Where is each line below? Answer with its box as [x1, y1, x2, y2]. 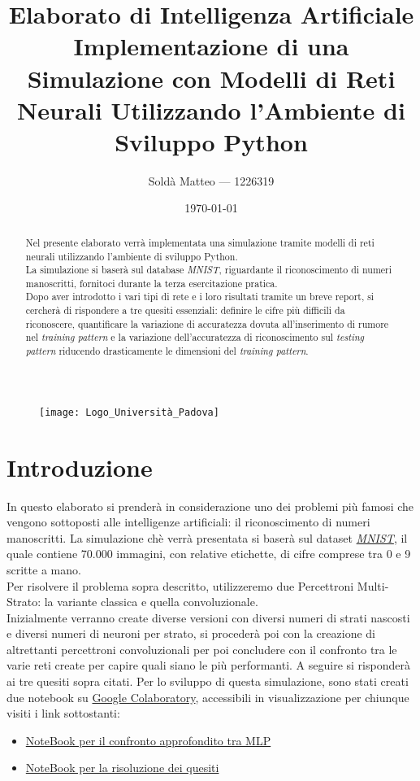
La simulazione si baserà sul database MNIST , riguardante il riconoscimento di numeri [25, 263, 392, 277]
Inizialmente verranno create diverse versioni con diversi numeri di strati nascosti [6, 609, 410, 626]
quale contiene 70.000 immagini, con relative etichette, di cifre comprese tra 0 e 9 [6, 545, 411, 562]
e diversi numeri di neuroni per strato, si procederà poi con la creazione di [6, 625, 375, 642]
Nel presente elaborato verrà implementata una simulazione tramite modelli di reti [25, 235, 375, 249]
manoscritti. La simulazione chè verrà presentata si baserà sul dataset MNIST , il [6, 529, 408, 546]
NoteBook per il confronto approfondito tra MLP [25, 731, 271, 748]
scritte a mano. [6, 561, 81, 578]
